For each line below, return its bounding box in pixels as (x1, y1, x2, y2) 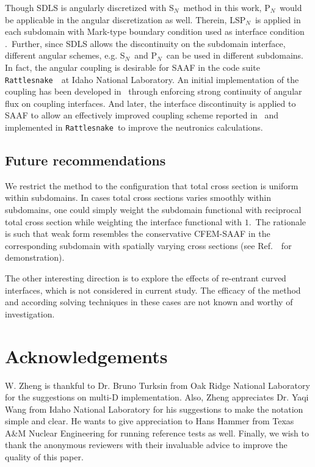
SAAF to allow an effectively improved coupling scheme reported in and (5, 109, 278, 121)
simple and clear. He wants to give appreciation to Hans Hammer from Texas (5, 415, 294, 427)
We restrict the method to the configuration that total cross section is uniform (5, 179, 299, 192)
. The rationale (248, 215, 306, 228)
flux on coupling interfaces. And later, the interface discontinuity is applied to (5, 96, 296, 109)
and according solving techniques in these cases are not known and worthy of (5, 295, 293, 308)
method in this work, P (183, 1, 270, 13)
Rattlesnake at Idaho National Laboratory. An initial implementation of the (5, 73, 299, 85)
